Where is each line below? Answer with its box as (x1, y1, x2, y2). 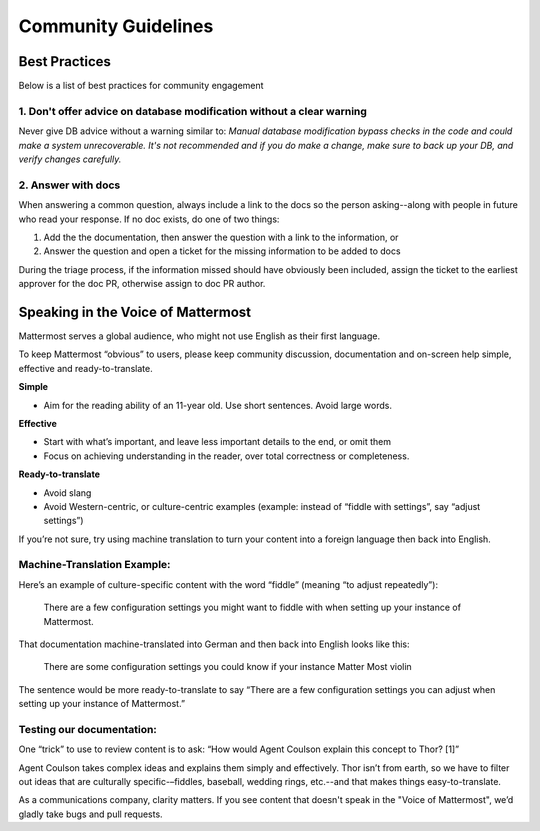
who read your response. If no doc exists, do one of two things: (18, 213, 280, 225)
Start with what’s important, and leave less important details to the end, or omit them (43, 436, 392, 448)
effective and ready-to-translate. (18, 362, 154, 374)
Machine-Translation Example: (18, 558, 171, 572)
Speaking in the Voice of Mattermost (18, 303, 252, 320)
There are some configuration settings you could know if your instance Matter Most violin (43, 661, 412, 673)
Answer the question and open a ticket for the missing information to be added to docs (43, 245, 401, 257)
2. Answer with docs (18, 178, 121, 192)
